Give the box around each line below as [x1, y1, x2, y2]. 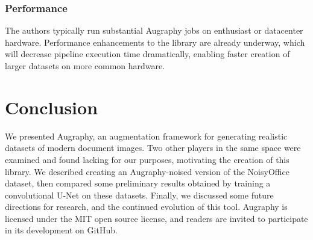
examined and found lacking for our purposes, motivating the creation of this [5, 153, 289, 165]
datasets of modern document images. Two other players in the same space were [5, 141, 301, 154]
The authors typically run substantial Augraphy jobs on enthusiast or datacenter [5, 24, 303, 37]
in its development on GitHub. [5, 224, 118, 236]
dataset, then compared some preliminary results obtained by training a [5, 177, 271, 189]
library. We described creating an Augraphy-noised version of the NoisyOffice [5, 165, 289, 177]
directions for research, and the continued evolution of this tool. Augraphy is [5, 200, 288, 213]
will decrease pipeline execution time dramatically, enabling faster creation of [5, 48, 290, 60]
